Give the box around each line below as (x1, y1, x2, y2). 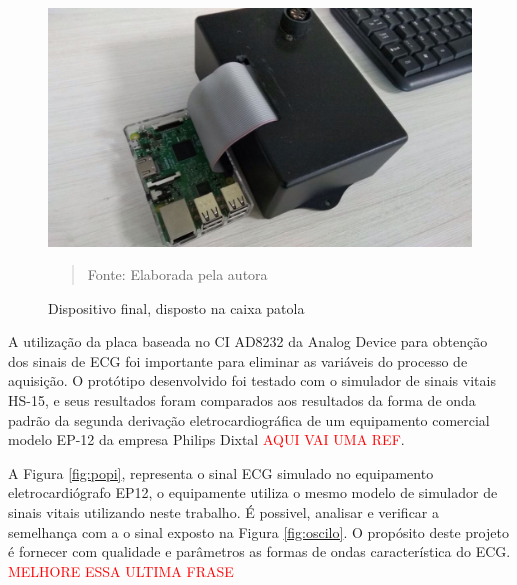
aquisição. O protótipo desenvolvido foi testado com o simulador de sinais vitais (8, 370, 496, 391)
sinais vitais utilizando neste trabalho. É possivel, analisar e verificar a (8, 502, 440, 523)
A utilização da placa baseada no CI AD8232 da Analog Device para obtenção (8, 331, 488, 352)
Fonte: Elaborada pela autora (87, 264, 268, 285)
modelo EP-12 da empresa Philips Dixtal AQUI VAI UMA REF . (8, 429, 405, 450)
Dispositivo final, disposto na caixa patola (48, 297, 305, 318)
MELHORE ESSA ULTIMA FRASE (8, 560, 234, 581)
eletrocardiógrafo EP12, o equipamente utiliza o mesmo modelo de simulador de (8, 482, 498, 503)
